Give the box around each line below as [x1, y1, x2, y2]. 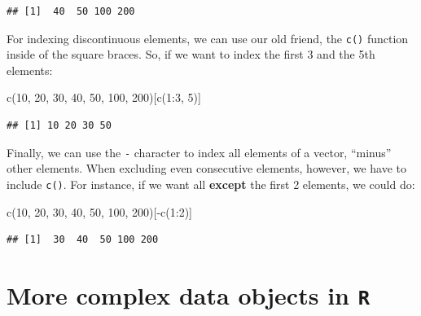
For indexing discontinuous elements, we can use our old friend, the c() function [7, 29, 409, 46]
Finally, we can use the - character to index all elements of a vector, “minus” [7, 143, 392, 160]
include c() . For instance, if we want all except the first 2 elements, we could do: [7, 175, 415, 192]
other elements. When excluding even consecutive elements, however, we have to [7, 160, 406, 177]
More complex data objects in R [7, 278, 371, 311]
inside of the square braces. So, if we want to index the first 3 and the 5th [7, 46, 375, 63]
